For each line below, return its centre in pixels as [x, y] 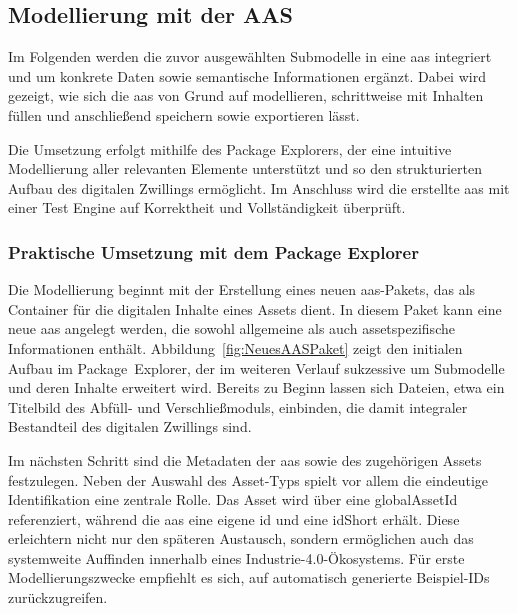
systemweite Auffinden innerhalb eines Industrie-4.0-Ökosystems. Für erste [236, 557]
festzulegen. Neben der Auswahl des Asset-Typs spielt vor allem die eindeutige [248, 479]
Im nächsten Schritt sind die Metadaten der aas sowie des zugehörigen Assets [245, 459]
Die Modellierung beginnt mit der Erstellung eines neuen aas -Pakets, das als [242, 289]
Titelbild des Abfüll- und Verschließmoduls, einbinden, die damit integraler [238, 406]
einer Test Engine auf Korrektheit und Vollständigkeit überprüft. [207, 207]
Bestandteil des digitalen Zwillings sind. [130, 426]
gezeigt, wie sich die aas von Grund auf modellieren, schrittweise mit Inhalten [246, 95]
